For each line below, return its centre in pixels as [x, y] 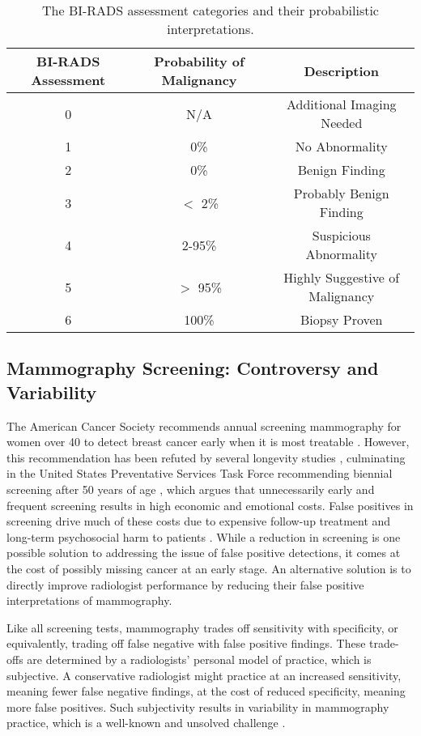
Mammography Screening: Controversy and [193, 368]
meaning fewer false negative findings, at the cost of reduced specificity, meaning [206, 691]
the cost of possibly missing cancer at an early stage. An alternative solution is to [209, 568]
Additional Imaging [341, 104]
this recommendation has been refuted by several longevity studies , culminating [206, 457]
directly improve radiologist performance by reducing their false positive [185, 584]
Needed [342, 123]
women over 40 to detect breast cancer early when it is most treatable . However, [208, 442]
